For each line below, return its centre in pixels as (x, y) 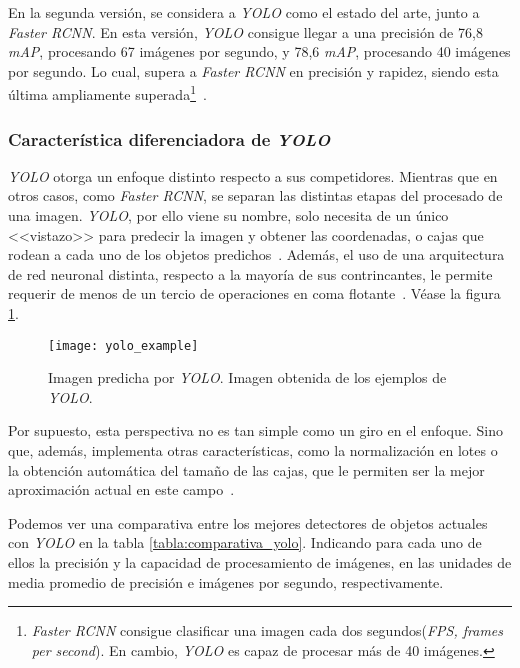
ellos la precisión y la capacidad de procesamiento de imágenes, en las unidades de (260, 562)
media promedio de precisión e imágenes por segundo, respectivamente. (226, 581)
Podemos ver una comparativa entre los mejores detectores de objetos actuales (248, 522)
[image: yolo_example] (123, 345)
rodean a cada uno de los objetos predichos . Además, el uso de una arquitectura (256, 254)
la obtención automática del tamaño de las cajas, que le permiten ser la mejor (246, 469)
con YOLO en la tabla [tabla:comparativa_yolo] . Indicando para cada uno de (245, 542)
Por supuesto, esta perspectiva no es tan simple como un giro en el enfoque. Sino (256, 430)
